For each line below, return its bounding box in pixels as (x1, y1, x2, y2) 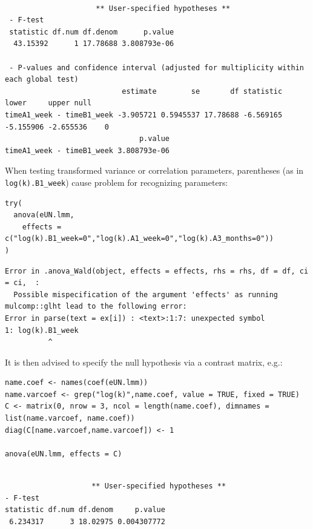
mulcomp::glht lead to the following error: (5, 302, 187, 311)
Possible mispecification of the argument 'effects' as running (13, 290, 278, 299)
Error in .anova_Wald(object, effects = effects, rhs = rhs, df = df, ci (5, 266, 309, 275)
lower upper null (5, 99, 92, 108)
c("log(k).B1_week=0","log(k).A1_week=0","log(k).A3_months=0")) (5, 234, 274, 243)
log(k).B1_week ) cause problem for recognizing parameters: (5, 176, 228, 188)
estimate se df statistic (122, 87, 283, 96)
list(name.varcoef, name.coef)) (5, 414, 135, 423)
